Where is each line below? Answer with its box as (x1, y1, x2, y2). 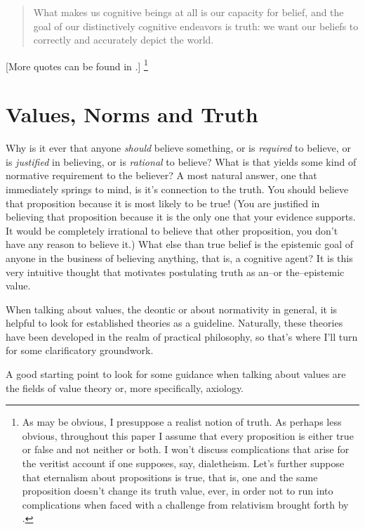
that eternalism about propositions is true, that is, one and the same (22, 469, 318, 484)
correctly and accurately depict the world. (33, 32, 214, 47)
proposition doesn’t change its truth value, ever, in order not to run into (22, 483, 333, 498)
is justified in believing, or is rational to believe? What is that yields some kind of (6, 154, 357, 169)
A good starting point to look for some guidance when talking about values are (6, 367, 346, 381)
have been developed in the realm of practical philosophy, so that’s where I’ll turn (6, 329, 358, 344)
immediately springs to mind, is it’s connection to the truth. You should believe (6, 181, 349, 196)
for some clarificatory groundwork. (6, 343, 154, 358)
